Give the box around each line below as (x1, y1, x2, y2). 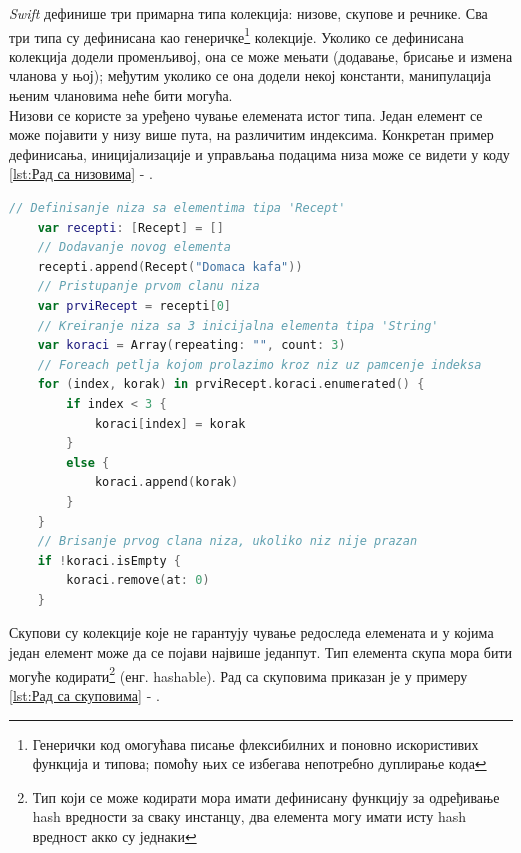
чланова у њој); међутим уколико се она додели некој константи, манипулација (9, 65, 492, 86)
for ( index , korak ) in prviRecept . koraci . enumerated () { (37, 377, 425, 392)
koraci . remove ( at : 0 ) (66, 573, 210, 588)
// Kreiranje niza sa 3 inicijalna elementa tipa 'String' (37, 318, 439, 333)
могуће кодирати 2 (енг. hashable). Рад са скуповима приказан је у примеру (9, 662, 468, 686)
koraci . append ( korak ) (94, 475, 239, 490)
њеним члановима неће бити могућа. (9, 85, 233, 106)
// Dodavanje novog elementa (37, 240, 231, 255)
